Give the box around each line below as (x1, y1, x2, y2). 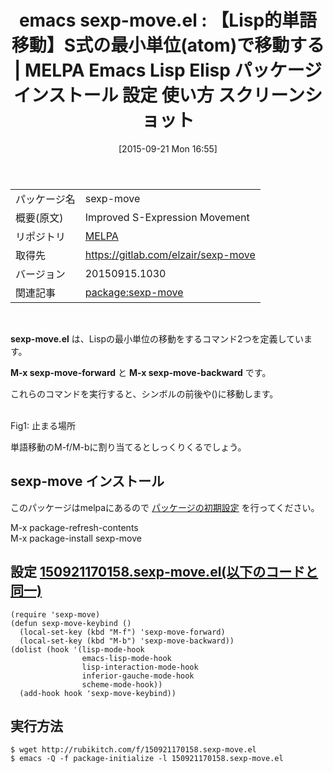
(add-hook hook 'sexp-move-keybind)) (19, 688, 177, 698)
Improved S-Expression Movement (84, 210, 250, 224)
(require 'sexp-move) (10, 609, 101, 620)
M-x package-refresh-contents (10, 521, 139, 533)
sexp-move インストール (10, 473, 165, 490)
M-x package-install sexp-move (10, 532, 142, 544)
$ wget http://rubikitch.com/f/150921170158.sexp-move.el (10, 745, 257, 755)
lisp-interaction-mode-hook (81, 662, 199, 672)
